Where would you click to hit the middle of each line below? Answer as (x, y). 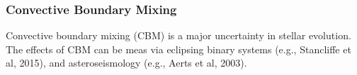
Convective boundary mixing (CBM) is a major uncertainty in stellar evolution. (178, 35)
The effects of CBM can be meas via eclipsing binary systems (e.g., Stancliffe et (178, 49)
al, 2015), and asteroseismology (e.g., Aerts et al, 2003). (126, 63)
